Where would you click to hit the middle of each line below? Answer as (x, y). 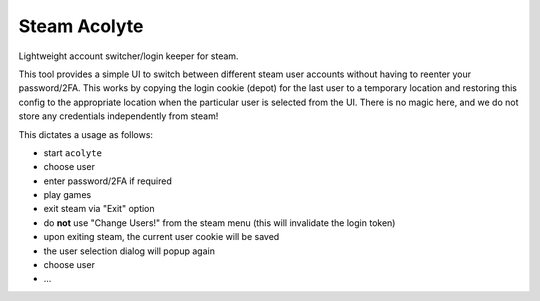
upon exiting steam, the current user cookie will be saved (161, 237)
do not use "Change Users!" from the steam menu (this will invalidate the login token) (219, 222)
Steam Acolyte (81, 26)
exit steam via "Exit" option (99, 209)
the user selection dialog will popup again (129, 251)
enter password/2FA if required (107, 181)
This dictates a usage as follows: (86, 134)
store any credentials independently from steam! (118, 116)
